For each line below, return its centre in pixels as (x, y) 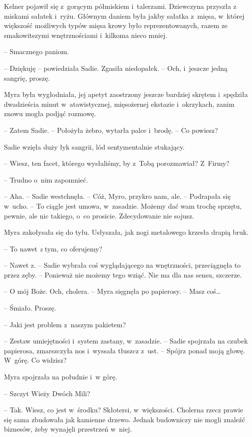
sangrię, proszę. (27, 78)
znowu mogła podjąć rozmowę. (50, 113)
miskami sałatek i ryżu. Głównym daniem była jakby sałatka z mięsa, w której (124, 16)
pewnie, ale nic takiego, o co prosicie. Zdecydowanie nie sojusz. (99, 215)
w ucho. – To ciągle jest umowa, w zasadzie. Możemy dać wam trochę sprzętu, (123, 205)
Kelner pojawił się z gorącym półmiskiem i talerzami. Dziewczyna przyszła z (120, 6)
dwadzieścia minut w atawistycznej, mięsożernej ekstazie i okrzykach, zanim (119, 104)
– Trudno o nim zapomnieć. (46, 179)
